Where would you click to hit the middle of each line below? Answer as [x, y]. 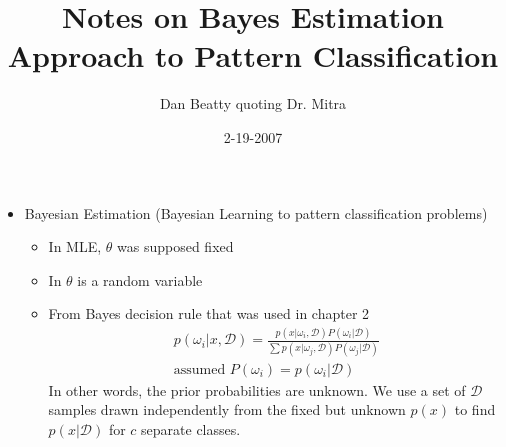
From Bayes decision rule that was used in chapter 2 [209, 313]
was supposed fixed [175, 246]
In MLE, [75, 246]
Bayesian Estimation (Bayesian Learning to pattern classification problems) [256, 212]
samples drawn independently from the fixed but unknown [227, 409]
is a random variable [140, 279]
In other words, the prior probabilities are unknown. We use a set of [257, 389]
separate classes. [191, 428]
